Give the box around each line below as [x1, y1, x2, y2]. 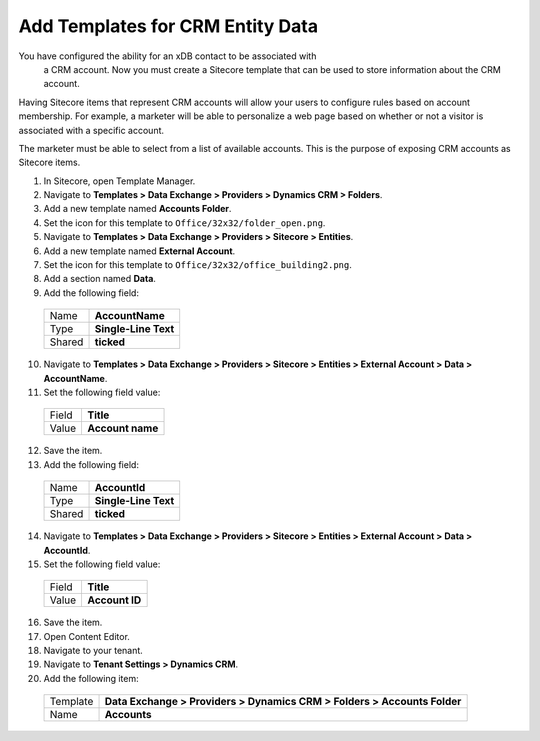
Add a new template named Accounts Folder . [43, 203, 232, 215]
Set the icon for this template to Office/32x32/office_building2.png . [43, 259, 352, 271]
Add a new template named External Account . [43, 245, 236, 257]
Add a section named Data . [43, 273, 157, 285]
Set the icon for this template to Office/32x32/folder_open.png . [43, 216, 326, 229]
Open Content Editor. [43, 630, 130, 642]
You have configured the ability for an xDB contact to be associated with [18, 50, 317, 62]
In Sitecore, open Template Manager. [43, 175, 196, 187]
